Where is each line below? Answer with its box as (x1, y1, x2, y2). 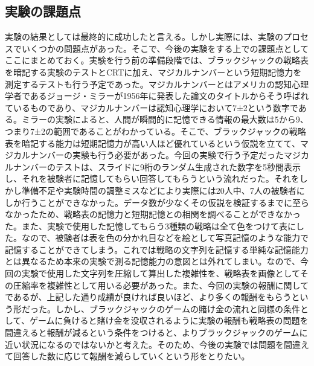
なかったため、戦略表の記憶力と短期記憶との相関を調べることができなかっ (5, 208, 301, 220)
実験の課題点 (5, 2, 81, 21)
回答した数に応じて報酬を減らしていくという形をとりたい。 (13, 350, 250, 362)
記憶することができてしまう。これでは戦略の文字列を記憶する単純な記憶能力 (5, 243, 309, 255)
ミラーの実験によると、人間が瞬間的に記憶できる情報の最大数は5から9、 (21, 113, 309, 126)
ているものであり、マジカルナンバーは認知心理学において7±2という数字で (5, 101, 298, 114)
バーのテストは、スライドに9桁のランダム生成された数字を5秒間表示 (30, 160, 301, 173)
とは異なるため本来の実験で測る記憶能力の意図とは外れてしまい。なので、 (5, 255, 301, 268)
